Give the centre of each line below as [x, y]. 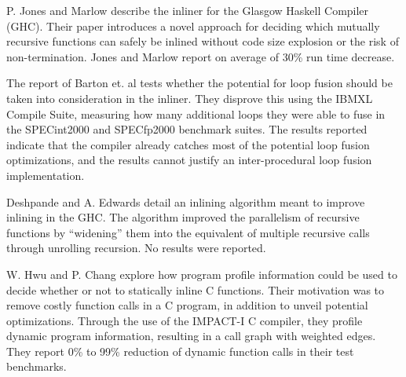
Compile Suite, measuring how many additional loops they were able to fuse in [196, 113]
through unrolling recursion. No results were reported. [136, 248]
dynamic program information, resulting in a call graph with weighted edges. [191, 336]
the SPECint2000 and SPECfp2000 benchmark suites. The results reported [187, 129]
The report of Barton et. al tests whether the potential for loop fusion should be [199, 83]
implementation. [46, 175]
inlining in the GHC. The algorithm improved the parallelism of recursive [183, 217]
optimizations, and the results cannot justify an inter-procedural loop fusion [189, 160]
